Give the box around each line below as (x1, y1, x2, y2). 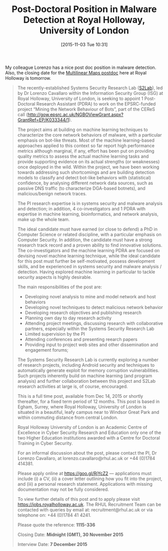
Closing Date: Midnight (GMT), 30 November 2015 (17, 531, 124, 537)
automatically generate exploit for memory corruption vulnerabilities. (17, 367, 159, 373)
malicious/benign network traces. (17, 190, 87, 196)
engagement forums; (25, 347, 69, 353)
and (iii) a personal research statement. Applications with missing (17, 481, 153, 487)
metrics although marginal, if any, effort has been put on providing (17, 148, 154, 154)
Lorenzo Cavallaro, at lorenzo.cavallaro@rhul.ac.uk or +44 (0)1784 (17, 455, 155, 461)
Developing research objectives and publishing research (25, 309, 142, 315)
